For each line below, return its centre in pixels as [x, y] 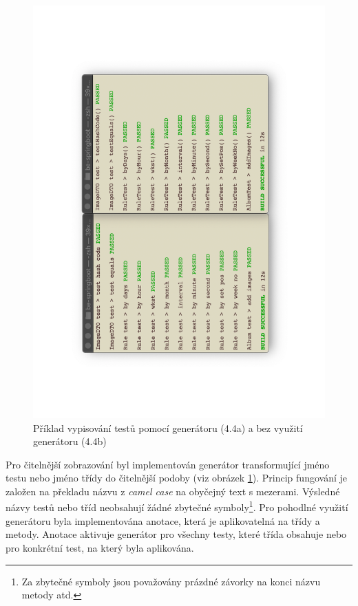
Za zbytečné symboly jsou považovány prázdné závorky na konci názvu [171, 581]
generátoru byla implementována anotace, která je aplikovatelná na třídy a [163, 520]
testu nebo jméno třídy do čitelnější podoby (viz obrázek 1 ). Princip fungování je [176, 478]
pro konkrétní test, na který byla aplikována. [100, 547]
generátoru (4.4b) [70, 441]
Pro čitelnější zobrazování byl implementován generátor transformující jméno [168, 464]
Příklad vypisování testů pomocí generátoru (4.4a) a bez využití [168, 428]
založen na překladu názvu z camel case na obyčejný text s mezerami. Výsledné [173, 491]
